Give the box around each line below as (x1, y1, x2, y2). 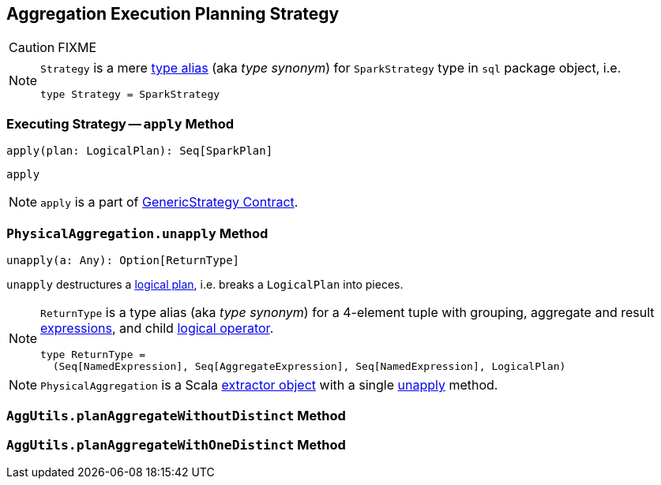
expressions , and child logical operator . (40, 319, 274, 336)
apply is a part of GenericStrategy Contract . (40, 194, 299, 211)
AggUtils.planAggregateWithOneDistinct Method (6, 436, 346, 453)
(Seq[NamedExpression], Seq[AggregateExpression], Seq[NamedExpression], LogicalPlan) (52, 360, 566, 372)
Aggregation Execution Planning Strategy (6, 4, 340, 24)
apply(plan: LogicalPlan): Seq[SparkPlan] (6, 144, 273, 158)
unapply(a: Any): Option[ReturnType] (6, 253, 240, 267)
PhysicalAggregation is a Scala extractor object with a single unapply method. (40, 376, 498, 393)
